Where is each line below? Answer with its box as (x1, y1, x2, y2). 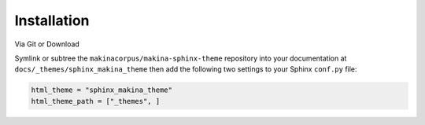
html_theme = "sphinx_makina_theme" (31, 86, 173, 94)
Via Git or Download (14, 39, 80, 49)
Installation (14, 12, 90, 29)
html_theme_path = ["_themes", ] (31, 97, 161, 105)
